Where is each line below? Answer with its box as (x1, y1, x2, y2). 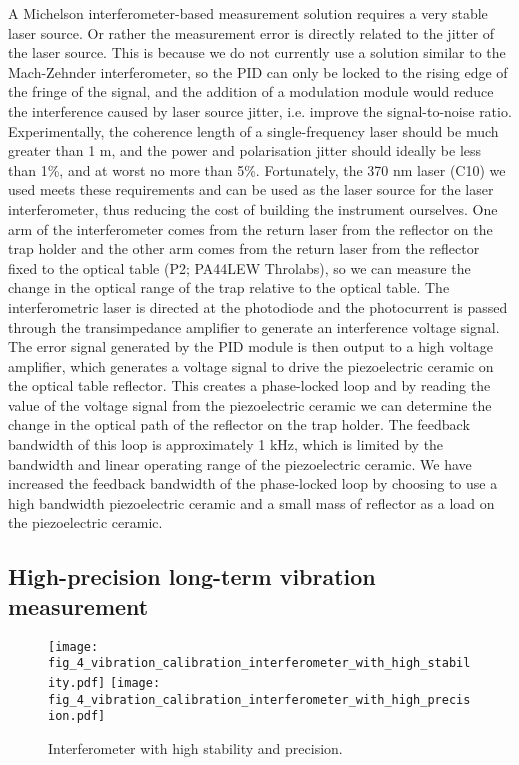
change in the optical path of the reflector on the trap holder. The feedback (8, 414, 470, 435)
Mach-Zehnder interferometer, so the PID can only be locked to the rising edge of (8, 61, 508, 82)
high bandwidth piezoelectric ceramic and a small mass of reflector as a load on (8, 492, 495, 513)
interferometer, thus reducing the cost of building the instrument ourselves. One (8, 198, 498, 219)
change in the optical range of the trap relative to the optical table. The (8, 277, 450, 298)
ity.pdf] (48, 675, 106, 690)
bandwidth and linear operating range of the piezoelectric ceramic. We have (8, 453, 472, 474)
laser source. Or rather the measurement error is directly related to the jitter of (8, 22, 495, 43)
